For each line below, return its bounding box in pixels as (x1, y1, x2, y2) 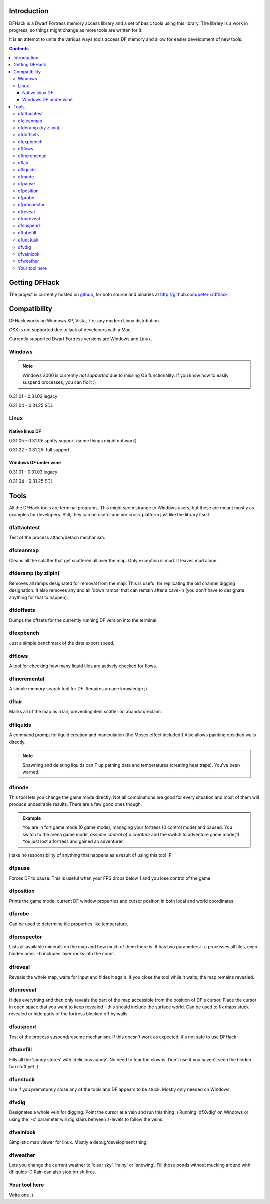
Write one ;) (9, 1192, 33, 1198)
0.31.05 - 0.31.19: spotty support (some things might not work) (9, 437, 137, 443)
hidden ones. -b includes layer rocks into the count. (9, 951, 116, 957)
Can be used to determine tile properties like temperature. (9, 921, 129, 927)
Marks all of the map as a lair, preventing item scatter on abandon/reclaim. (9, 709, 162, 715)
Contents (9, 45, 29, 51)
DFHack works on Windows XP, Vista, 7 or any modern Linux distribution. (9, 317, 160, 323)
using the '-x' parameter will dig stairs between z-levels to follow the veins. (9, 1116, 164, 1122)
